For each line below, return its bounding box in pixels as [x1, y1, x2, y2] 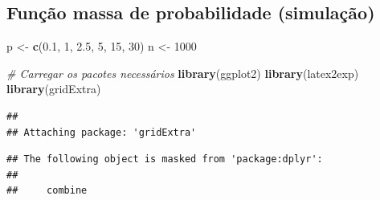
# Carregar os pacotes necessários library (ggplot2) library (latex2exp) [6, 64, 359, 81]
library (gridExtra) [6, 80, 101, 97]
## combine [6, 185, 88, 197]
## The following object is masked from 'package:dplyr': [6, 153, 323, 165]
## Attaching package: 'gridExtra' [6, 126, 197, 138]
